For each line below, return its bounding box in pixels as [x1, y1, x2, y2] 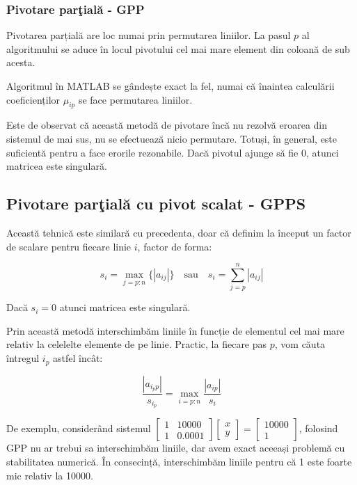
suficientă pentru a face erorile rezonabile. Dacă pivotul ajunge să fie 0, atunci [6, 145, 339, 159]
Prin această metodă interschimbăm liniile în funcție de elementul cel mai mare [6, 323, 344, 337]
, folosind [299, 421, 338, 436]
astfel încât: [53, 351, 103, 365]
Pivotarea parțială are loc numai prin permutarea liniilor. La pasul [6, 28, 291, 42]
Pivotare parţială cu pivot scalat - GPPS [6, 193, 306, 214]
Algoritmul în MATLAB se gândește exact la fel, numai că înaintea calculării [6, 79, 335, 93]
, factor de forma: [137, 239, 212, 253]
